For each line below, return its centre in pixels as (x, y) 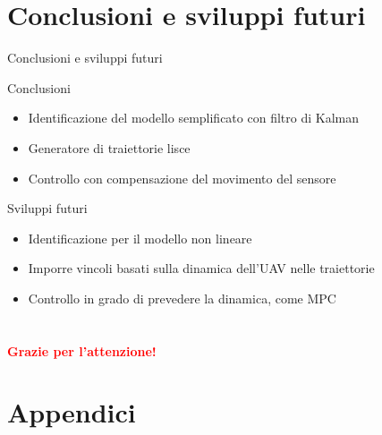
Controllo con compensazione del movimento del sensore (182, 178)
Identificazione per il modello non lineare (140, 238)
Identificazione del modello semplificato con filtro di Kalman (193, 118)
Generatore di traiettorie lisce (109, 147)
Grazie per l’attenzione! (82, 350)
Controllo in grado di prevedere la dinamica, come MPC (182, 298)
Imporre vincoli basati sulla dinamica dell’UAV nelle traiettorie (201, 268)
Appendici (72, 412)
